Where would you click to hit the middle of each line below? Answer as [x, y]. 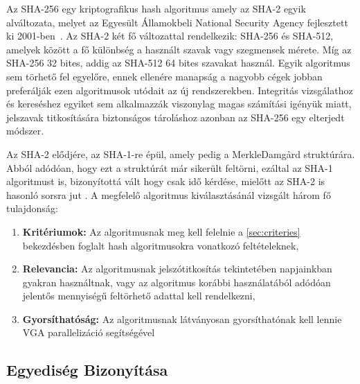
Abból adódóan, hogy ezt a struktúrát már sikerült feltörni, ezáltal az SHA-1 [170, 167]
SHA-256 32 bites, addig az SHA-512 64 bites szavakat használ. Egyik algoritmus [178, 63]
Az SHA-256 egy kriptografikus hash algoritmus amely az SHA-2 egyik [156, 8]
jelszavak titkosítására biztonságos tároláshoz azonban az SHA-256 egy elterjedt [175, 117]
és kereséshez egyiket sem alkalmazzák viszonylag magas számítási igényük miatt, [179, 104]
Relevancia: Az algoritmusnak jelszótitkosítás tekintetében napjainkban [177, 269]
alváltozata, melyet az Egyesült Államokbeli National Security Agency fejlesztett [177, 22]
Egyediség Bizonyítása [87, 370]
